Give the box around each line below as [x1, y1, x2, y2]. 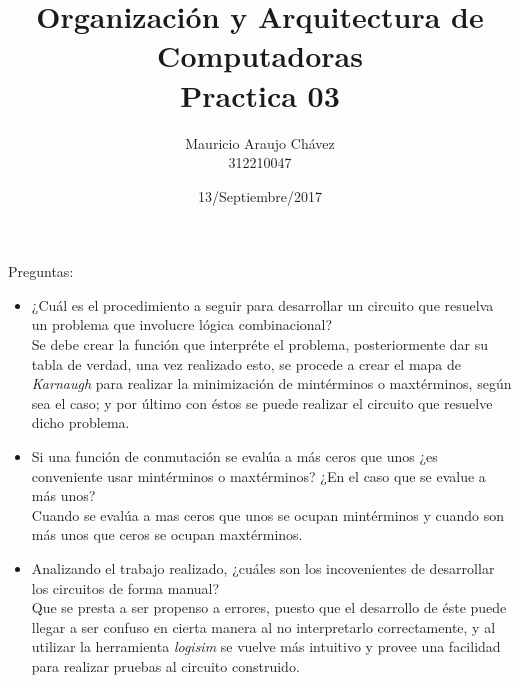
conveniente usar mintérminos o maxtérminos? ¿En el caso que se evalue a [31, 465, 486, 486]
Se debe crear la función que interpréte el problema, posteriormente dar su [31, 334, 489, 355]
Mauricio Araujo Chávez [185, 132, 335, 153]
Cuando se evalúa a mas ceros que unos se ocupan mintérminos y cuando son [31, 504, 505, 525]
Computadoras [157, 35, 363, 76]
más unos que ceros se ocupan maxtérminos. [31, 524, 303, 545]
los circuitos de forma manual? [31, 577, 220, 598]
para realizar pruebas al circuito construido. [31, 655, 300, 676]
